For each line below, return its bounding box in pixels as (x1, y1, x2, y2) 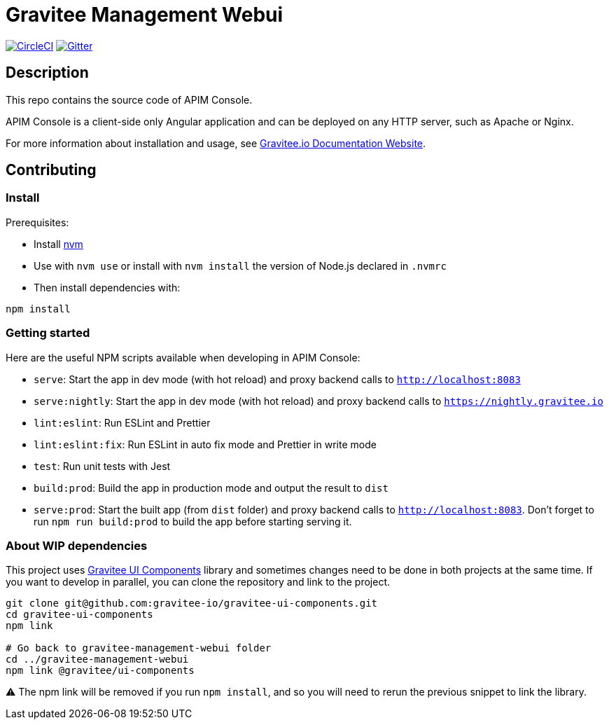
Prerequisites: (6, 216, 69, 228)
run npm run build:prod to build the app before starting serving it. (34, 515, 352, 527)
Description (6, 64, 89, 82)
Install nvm (34, 237, 83, 250)
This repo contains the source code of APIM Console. (6, 93, 253, 106)
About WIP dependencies (6, 538, 148, 553)
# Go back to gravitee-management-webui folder (6, 642, 272, 654)
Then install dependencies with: (34, 281, 181, 294)
